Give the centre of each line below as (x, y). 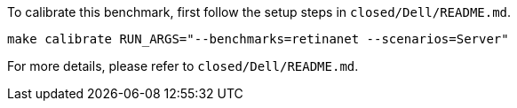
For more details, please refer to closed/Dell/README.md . (183, 66)
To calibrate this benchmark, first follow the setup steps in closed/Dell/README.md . (259, 12)
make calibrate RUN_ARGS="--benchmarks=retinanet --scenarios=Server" (258, 39)
